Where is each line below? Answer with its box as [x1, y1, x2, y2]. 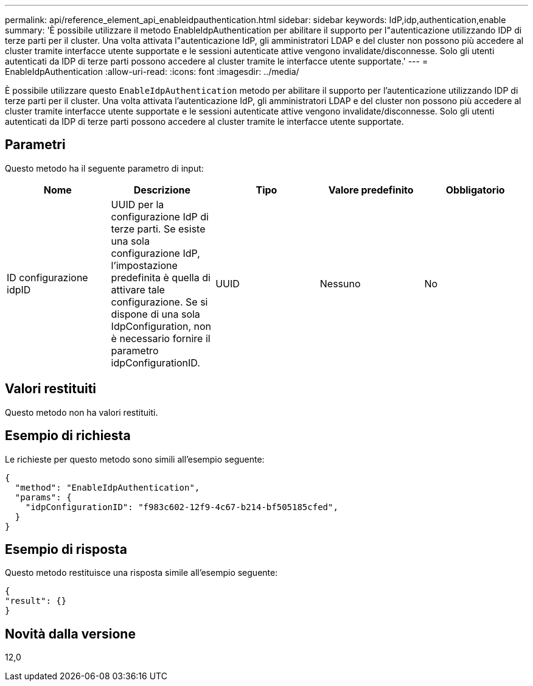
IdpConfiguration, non [111, 320, 212, 332]
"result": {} [5, 596, 67, 606]
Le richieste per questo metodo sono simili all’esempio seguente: [5, 453, 265, 464]
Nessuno [319, 277, 361, 290]
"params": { [15, 492, 72, 502]
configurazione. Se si [111, 295, 208, 308]
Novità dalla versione [5, 626, 136, 642]
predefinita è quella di [111, 271, 211, 284]
